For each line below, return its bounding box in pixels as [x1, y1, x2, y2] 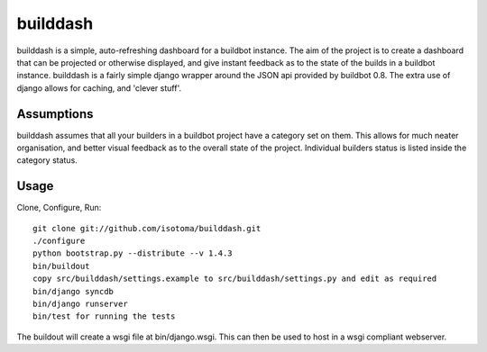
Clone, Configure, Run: [16, 203, 102, 213]
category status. [16, 155, 78, 166]
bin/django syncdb [32, 286, 115, 296]
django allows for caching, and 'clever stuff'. [16, 82, 182, 94]
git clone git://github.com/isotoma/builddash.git [32, 223, 262, 233]
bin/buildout [32, 261, 90, 271]
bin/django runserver [32, 299, 128, 310]
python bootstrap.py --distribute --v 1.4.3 [32, 248, 234, 258]
